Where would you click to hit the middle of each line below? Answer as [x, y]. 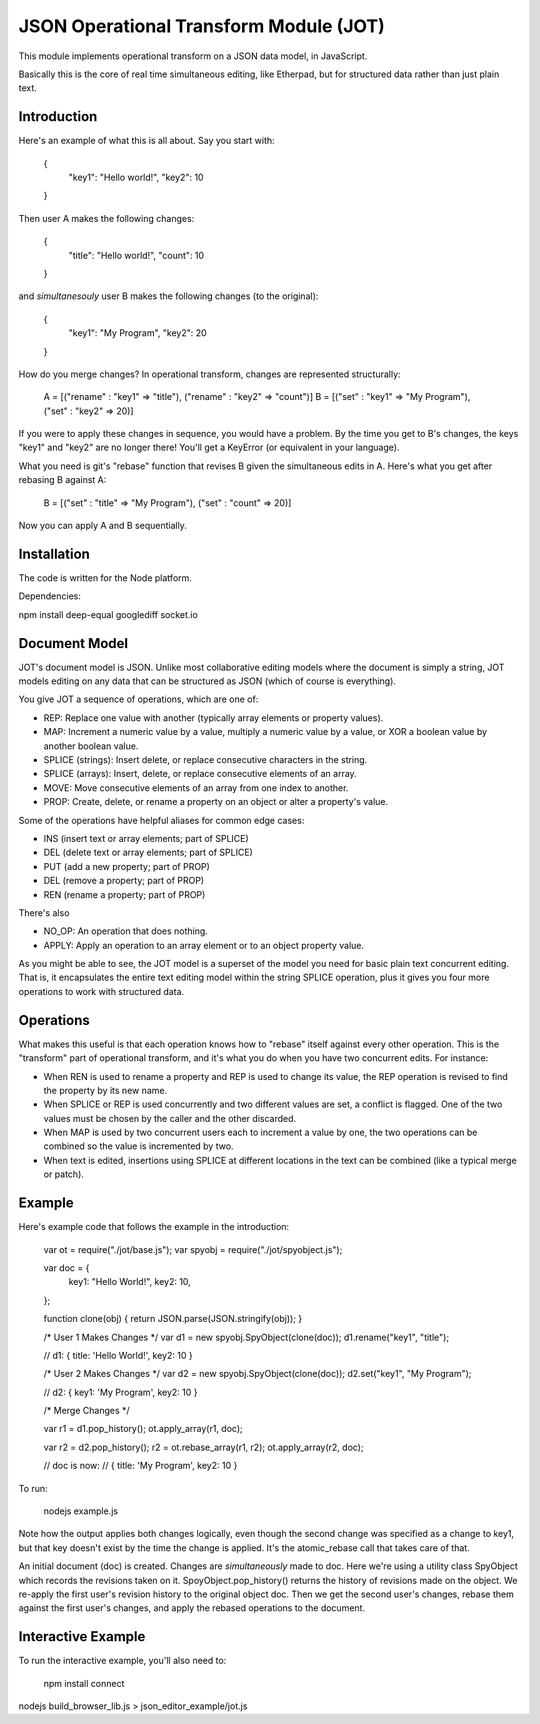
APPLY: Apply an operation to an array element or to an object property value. [204, 945]
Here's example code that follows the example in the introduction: [154, 1227]
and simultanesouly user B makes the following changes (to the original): [168, 296]
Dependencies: [50, 596]
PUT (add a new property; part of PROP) [126, 866]
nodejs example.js [81, 1511]
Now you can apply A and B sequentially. [102, 526]
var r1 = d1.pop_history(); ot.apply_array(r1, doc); [143, 1429]
